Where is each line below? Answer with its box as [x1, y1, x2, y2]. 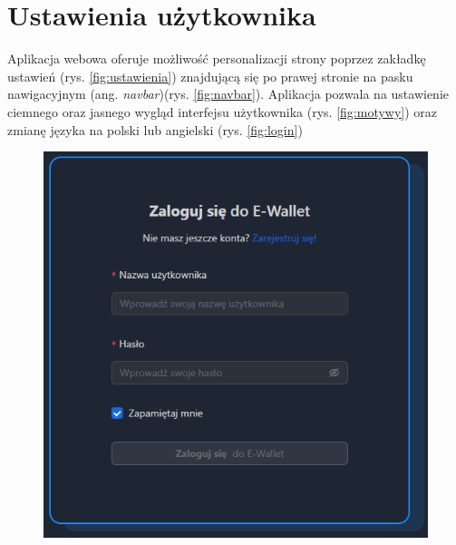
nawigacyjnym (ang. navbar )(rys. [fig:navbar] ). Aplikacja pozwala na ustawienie [7, 84, 450, 103]
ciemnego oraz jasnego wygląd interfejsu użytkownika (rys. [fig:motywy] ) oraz [7, 102, 438, 121]
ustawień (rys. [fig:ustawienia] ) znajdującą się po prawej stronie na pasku [7, 66, 413, 85]
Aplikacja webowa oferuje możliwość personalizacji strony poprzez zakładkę [7, 49, 426, 68]
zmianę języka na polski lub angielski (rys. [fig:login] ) [7, 120, 303, 139]
